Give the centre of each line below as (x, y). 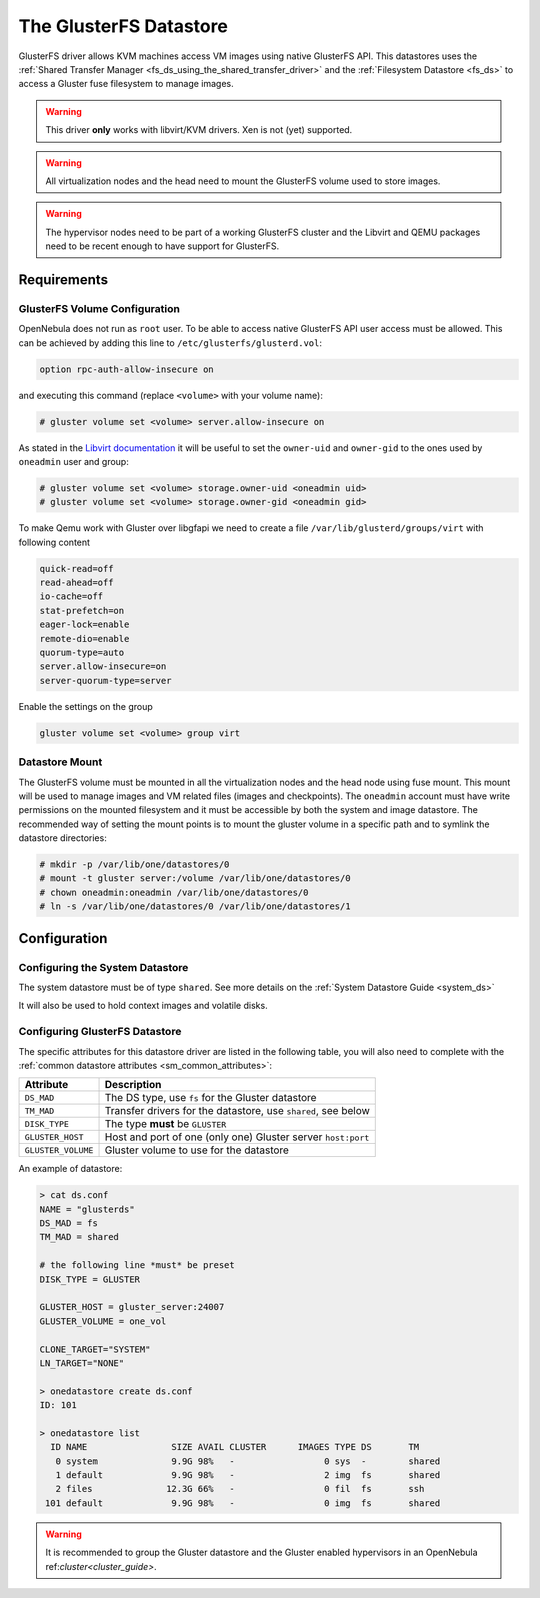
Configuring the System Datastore (103, 967)
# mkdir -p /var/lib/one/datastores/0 (134, 864)
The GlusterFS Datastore (123, 26)
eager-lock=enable (84, 624)
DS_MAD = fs (69, 1223)
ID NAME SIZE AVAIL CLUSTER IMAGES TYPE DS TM (235, 1447)
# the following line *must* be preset (137, 1265)
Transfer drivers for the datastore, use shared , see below (237, 1111)
